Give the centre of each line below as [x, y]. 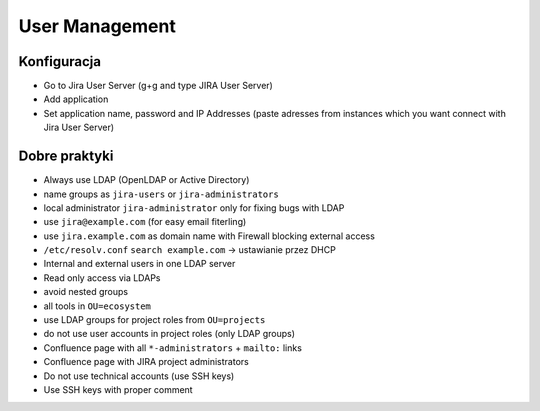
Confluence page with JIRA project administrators [146, 362]
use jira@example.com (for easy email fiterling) [145, 222]
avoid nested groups [86, 292]
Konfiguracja [60, 61]
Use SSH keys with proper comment [118, 389]
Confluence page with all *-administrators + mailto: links [172, 347]
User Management [97, 26]
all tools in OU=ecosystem [97, 306]
